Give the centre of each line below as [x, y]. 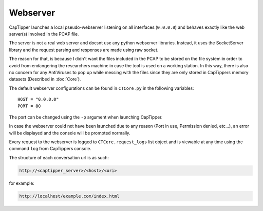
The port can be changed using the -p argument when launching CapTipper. [86, 117]
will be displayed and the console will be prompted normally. [70, 133]
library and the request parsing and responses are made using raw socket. [84, 50]
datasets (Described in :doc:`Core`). [45, 79]
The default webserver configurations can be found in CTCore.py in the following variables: [102, 88]
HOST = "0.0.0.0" [38, 99]
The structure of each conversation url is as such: [59, 157]
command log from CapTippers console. [50, 149]
